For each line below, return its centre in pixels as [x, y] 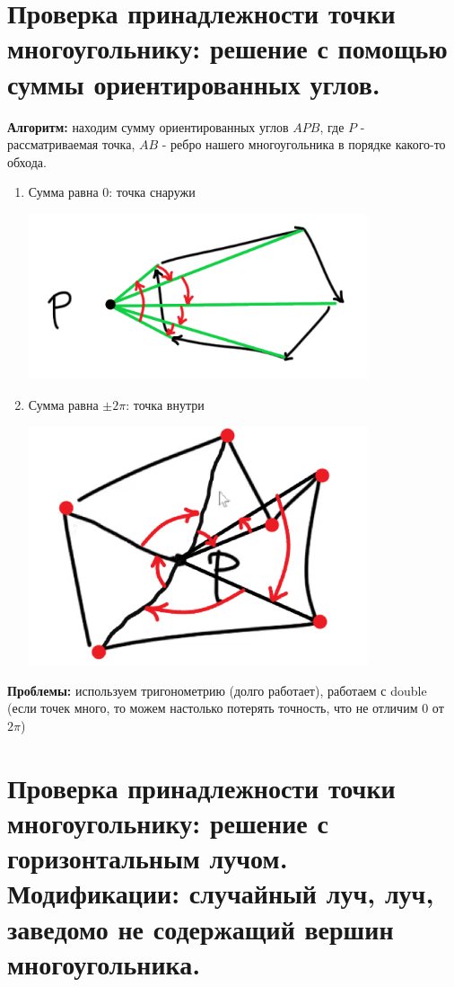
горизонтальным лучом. [148, 858]
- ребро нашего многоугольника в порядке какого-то [304, 144]
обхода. [27, 161]
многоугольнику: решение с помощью [227, 48]
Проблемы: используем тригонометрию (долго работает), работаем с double [217, 690]
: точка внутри [165, 404]
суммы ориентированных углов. [194, 83]
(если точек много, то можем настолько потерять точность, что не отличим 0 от [226, 708]
